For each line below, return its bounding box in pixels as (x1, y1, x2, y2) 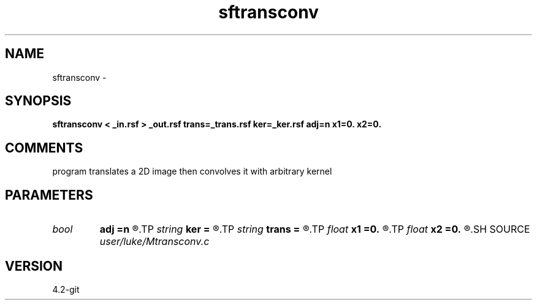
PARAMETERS (5, 187, 93, 203)
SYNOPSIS (5, 93, 72, 109)
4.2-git (52, 284, 80, 295)
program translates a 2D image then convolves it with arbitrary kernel (52, 166, 332, 177)
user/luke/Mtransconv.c (99, 235, 210, 248)
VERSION (5, 258, 63, 274)
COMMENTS (5, 140, 83, 156)
